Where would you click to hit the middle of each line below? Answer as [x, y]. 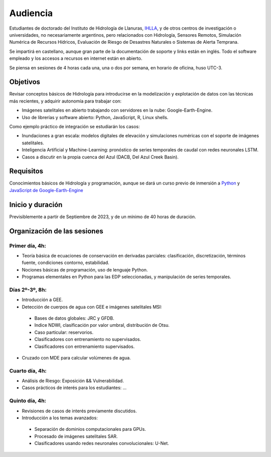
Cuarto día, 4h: [28, 371]
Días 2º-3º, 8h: [28, 290]
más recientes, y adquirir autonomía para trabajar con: [65, 101]
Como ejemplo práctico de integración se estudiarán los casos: [75, 126]
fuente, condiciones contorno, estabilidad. [66, 263]
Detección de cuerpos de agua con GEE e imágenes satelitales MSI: [92, 307]
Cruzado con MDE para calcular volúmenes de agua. [76, 357]
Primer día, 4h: [28, 245]
